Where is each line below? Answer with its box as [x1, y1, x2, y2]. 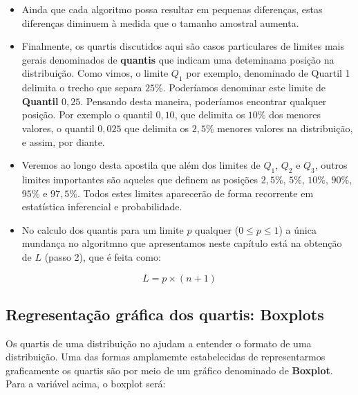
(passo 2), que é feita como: [44, 249, 161, 264]
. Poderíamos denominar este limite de [162, 80, 326, 95]
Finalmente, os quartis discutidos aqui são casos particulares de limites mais [21, 39, 344, 53]
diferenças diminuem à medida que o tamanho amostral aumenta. [21, 15, 299, 30]
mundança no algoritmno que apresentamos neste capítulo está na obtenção [21, 236, 342, 250]
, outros [314, 158, 348, 172]
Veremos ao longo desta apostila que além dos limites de [21, 158, 261, 172]
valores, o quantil [21, 120, 95, 135]
